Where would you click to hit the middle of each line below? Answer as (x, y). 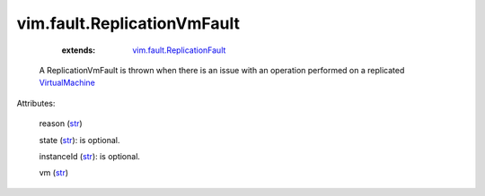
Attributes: (36, 103)
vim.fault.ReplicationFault (179, 50)
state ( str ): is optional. (79, 140)
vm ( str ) (54, 173)
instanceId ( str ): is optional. (90, 156)
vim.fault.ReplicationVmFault (128, 23)
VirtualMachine (67, 83)
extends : (79, 50)
